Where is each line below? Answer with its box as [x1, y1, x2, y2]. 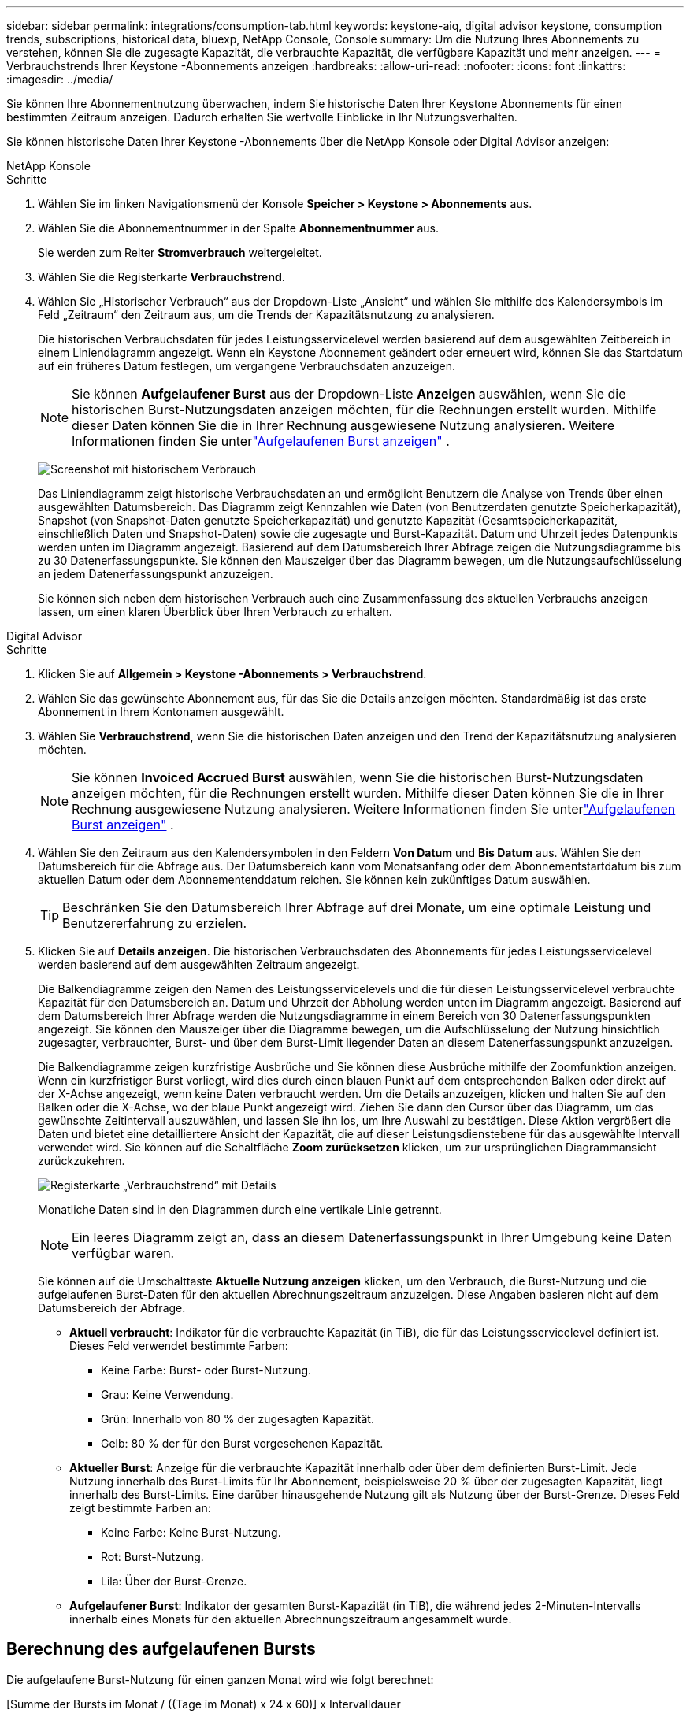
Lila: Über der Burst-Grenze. [101, 1574, 247, 1588]
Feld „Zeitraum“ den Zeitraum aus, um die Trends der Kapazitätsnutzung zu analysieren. [38, 308, 495, 321]
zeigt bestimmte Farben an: [69, 1501, 211, 1515]
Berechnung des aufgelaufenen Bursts [6, 1639, 316, 1660]
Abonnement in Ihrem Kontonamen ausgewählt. [38, 705, 284, 718]
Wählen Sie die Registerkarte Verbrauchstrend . [38, 270, 285, 284]
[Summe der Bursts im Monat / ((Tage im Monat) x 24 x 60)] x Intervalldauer [6, 1697, 401, 1711]
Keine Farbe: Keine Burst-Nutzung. [101, 1526, 281, 1539]
